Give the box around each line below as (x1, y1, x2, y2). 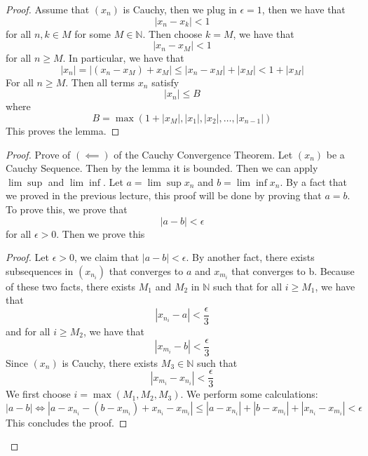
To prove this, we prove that (6, 201, 128, 216)
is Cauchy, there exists (62, 355, 158, 370)
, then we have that (261, 2, 346, 16)
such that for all (212, 279, 282, 293)
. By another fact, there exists (186, 250, 315, 264)
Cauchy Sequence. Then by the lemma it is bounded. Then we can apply (6, 161, 318, 175)
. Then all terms (65, 74, 135, 89)
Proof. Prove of (6, 147, 71, 161)
